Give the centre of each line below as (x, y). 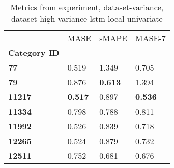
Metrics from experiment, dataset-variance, (87, 7)
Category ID (34, 53)
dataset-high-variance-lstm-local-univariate (87, 19)
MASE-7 (151, 38)
